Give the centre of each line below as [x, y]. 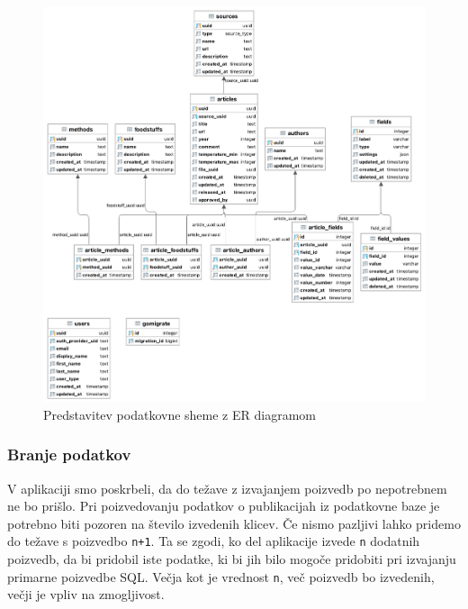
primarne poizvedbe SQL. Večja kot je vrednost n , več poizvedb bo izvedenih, [221, 576]
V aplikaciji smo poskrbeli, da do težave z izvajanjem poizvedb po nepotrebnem [227, 488]
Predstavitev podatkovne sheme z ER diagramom [180, 414]
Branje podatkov [69, 454]
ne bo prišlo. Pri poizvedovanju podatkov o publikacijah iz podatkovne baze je [224, 506]
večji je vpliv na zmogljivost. [86, 594]
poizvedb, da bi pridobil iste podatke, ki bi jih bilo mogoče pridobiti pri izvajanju [232, 558]
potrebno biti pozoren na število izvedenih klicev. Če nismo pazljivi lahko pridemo [234, 523]
